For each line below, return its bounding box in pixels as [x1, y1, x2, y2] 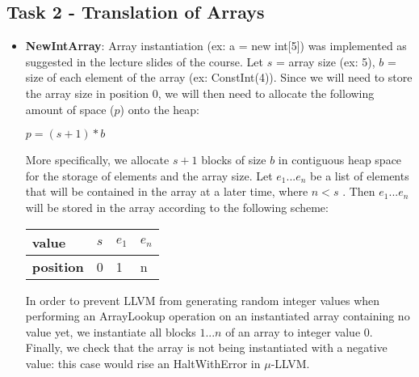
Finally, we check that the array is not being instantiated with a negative [25, 339, 388, 356]
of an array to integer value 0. [225, 323, 373, 340]
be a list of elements [310, 167, 409, 184]
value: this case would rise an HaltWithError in [25, 354, 261, 371]
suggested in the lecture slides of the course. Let [25, 53, 264, 70]
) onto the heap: [119, 100, 199, 117]
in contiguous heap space [278, 151, 402, 168]
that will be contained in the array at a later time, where [25, 183, 308, 200]
